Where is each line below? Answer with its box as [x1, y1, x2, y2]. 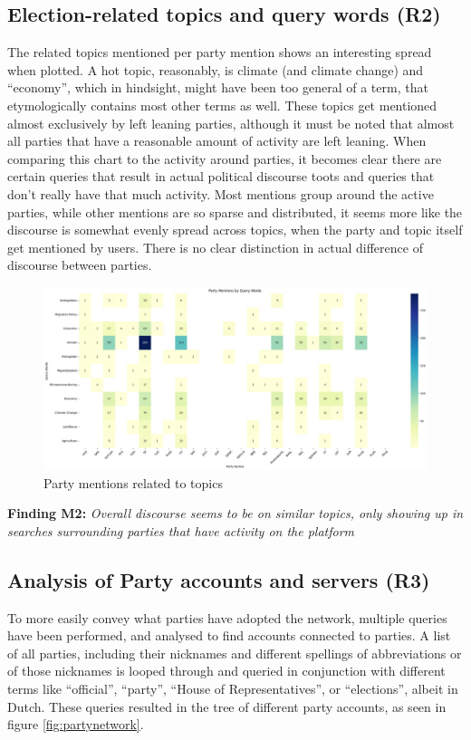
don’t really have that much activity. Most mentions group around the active [7, 184, 434, 203]
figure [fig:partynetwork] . [7, 715, 144, 734]
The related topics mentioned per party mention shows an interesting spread [7, 43, 432, 62]
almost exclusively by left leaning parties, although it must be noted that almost [7, 113, 455, 132]
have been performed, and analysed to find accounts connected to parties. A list [7, 626, 451, 645]
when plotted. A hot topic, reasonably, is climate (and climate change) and [7, 60, 424, 79]
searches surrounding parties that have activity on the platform [7, 521, 355, 540]
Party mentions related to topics [43, 473, 223, 492]
